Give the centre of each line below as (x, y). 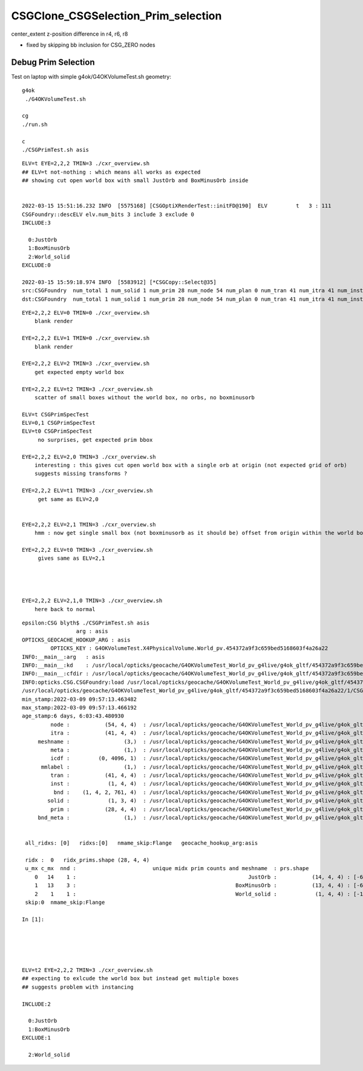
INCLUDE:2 (36, 1004)
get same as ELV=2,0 (68, 499)
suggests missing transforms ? (81, 474)
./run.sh (35, 124)
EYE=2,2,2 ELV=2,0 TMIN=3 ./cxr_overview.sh (89, 457)
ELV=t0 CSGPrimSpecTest (57, 431)
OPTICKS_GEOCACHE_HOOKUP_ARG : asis (76, 640)
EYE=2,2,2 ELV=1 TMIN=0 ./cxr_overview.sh (86, 338)
